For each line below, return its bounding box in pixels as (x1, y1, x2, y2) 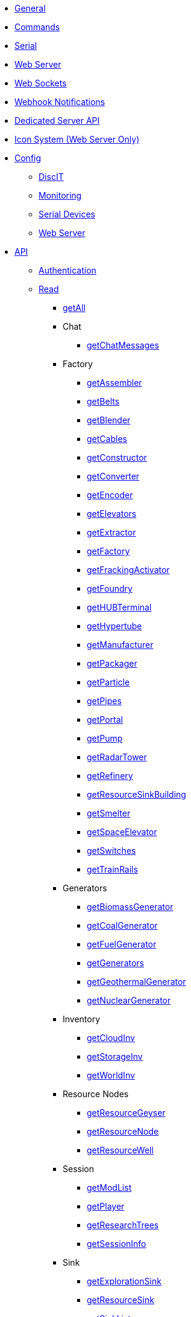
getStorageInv (87, 1051, 143, 1062)
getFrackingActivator (87, 565, 170, 575)
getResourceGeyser (87, 1107, 166, 1118)
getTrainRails (87, 864, 138, 874)
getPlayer (87, 1201, 125, 1211)
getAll (63, 303, 86, 313)
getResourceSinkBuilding (87, 789, 186, 799)
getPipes (87, 696, 122, 706)
